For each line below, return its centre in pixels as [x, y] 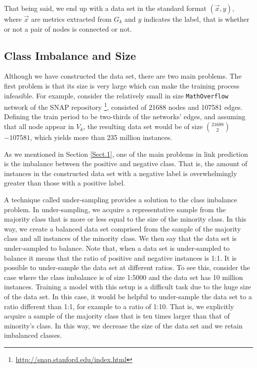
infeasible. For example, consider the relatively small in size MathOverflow [116, 95]
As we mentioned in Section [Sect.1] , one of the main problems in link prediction [126, 154]
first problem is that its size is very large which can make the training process [122, 85]
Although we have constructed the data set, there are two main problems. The [123, 76]
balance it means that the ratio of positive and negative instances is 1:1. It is [120, 257]
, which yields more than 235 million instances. [101, 137]
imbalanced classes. [33, 335]
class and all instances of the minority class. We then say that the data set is [120, 238]
